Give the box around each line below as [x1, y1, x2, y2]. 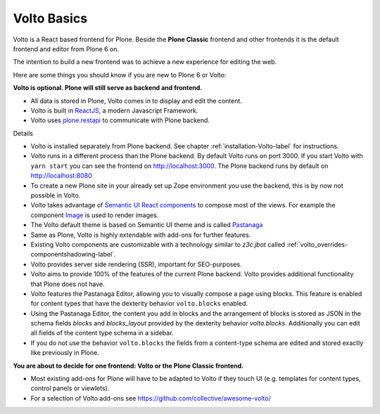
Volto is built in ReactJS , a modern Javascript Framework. [30, 106, 198, 115]
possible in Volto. [30, 191, 81, 200]
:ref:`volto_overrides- [286, 240, 348, 249]
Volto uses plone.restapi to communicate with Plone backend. [30, 116, 210, 124]
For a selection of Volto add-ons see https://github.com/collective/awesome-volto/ [30, 394, 271, 402]
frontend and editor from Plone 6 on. [13, 44, 120, 53]
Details [13, 129, 33, 137]
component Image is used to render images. [30, 211, 159, 219]
